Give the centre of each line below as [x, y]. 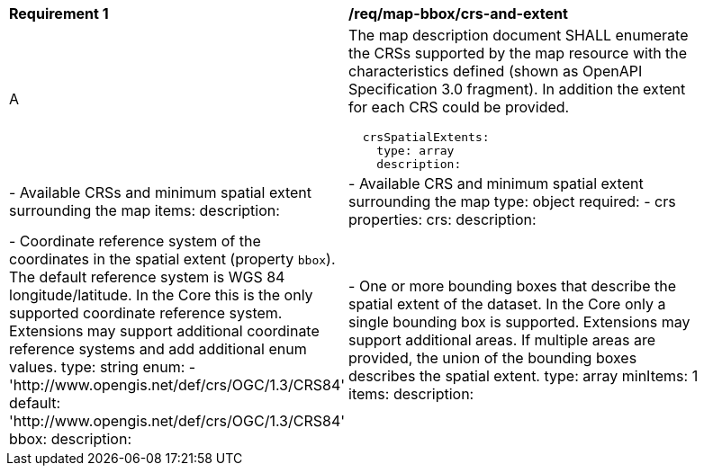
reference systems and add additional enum [158, 349]
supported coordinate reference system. [146, 313]
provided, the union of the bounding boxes [493, 358]
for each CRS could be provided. [459, 107]
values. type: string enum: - [103, 367]
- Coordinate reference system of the [135, 241]
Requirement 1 [59, 13]
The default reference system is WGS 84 [147, 277]
